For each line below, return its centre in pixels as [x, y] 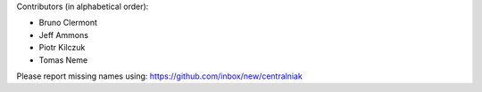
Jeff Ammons [64, 34]
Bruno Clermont [68, 23]
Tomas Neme [63, 60]
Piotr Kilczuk [62, 48]
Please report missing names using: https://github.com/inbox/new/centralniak [159, 76]
